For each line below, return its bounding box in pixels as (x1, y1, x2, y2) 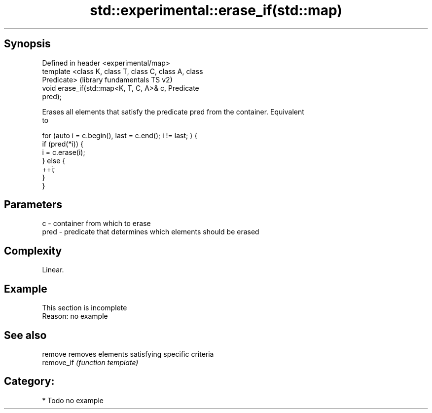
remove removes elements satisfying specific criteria (42, 349, 214, 358)
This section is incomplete (42, 303, 127, 312)
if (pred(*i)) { (42, 139, 83, 148)
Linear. (42, 265, 64, 274)
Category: (4, 375, 55, 388)
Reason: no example (42, 312, 108, 321)
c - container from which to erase (42, 219, 151, 228)
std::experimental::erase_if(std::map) (90, 2, 342, 19)
